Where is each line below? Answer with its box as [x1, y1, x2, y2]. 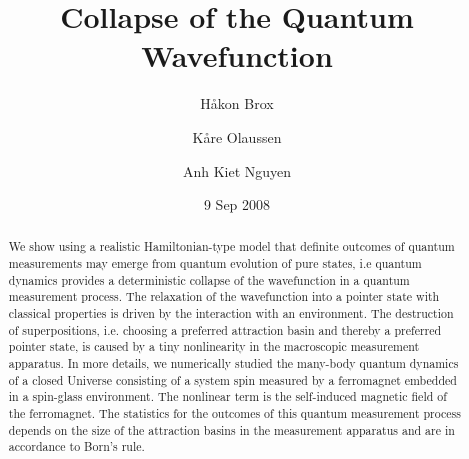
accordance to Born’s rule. [8, 438, 145, 455]
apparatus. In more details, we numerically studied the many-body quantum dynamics [8, 355, 459, 372]
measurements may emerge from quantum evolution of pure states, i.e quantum [8, 255, 422, 272]
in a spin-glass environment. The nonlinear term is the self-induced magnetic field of [8, 388, 447, 405]
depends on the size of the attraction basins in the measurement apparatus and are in [8, 421, 455, 438]
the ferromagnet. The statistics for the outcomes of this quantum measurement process [8, 405, 461, 422]
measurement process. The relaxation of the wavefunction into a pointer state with [8, 288, 440, 305]
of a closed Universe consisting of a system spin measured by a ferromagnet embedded [8, 371, 457, 388]
